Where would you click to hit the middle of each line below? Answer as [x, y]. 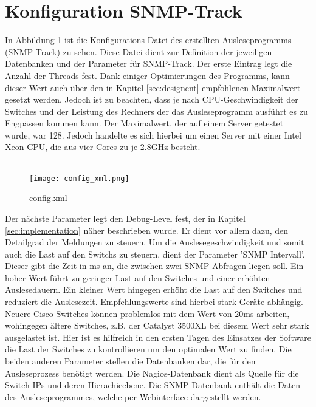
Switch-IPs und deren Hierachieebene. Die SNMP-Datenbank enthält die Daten [153, 385]
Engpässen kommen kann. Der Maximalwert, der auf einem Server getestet [144, 123]
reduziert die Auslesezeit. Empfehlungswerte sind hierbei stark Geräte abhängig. [154, 302]
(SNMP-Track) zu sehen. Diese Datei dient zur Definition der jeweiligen [139, 51]
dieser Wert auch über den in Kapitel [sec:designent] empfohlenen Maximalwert [153, 87]
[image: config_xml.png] [79, 178]
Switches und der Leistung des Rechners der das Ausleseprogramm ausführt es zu [156, 111]
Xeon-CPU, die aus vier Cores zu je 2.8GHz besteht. [103, 147]
